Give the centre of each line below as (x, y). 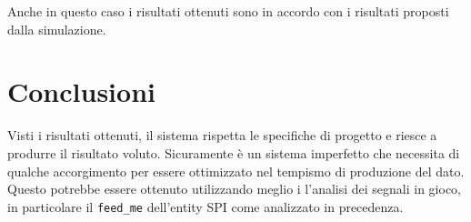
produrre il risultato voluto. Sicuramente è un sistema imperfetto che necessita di (234, 152)
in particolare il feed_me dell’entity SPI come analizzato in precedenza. (205, 206)
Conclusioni (81, 91)
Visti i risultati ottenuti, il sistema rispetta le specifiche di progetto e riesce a (222, 135)
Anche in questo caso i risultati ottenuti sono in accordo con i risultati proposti (228, 11)
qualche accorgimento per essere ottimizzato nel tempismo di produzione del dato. (236, 171)
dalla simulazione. (57, 29)
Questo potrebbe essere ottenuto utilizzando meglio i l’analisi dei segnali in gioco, (235, 189)
